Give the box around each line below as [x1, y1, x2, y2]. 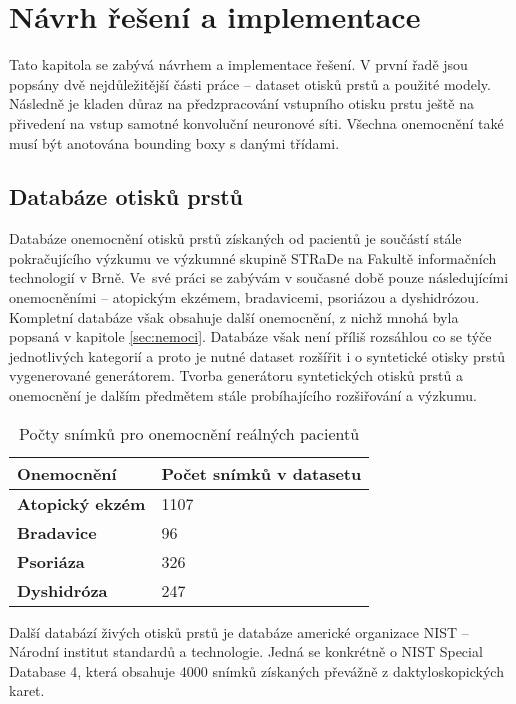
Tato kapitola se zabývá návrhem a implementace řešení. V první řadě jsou [9, 54, 468, 75]
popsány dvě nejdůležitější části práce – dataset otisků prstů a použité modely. [9, 73, 491, 94]
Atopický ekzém [17, 491, 146, 515]
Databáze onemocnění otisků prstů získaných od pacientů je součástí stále [9, 228, 462, 249]
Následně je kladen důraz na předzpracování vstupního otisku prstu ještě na [9, 93, 474, 114]
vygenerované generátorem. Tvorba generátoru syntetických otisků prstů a [9, 365, 463, 386]
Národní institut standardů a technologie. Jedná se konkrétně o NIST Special [9, 641, 483, 662]
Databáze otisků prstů [9, 181, 244, 212]
